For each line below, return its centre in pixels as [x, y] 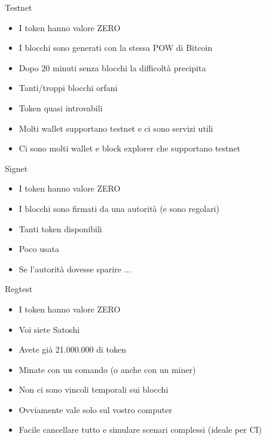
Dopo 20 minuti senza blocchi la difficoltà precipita [112, 67]
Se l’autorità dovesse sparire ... [75, 268]
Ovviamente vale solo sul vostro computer [95, 409]
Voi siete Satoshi [49, 329]
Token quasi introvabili [61, 107]
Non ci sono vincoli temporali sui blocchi [94, 389]
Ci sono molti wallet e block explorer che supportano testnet [129, 148]
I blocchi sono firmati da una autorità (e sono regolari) [119, 208]
